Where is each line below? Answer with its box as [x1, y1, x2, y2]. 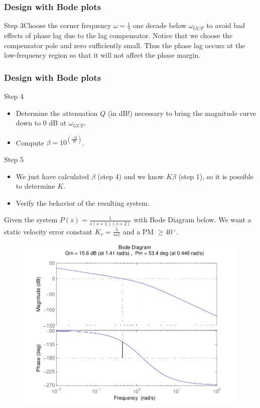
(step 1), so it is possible [178, 171, 253, 181]
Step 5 [4, 154, 24, 164]
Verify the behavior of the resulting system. [16, 197, 150, 208]
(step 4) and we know [97, 171, 164, 181]
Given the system [4, 214, 58, 225]
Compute [16, 137, 44, 148]
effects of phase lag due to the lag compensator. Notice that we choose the [4, 30, 232, 41]
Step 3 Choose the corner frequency [4, 20, 111, 31]
